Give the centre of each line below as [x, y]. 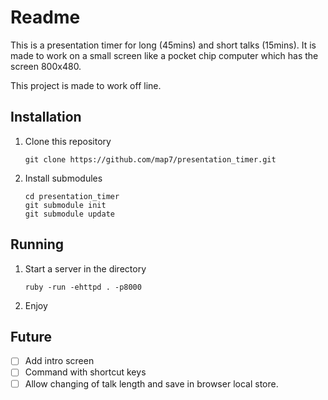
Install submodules [63, 178]
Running [37, 244]
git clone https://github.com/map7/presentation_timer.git [150, 159]
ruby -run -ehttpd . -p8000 [83, 287]
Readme [45, 17]
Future [31, 336]
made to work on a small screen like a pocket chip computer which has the [164, 55]
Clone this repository [68, 141]
